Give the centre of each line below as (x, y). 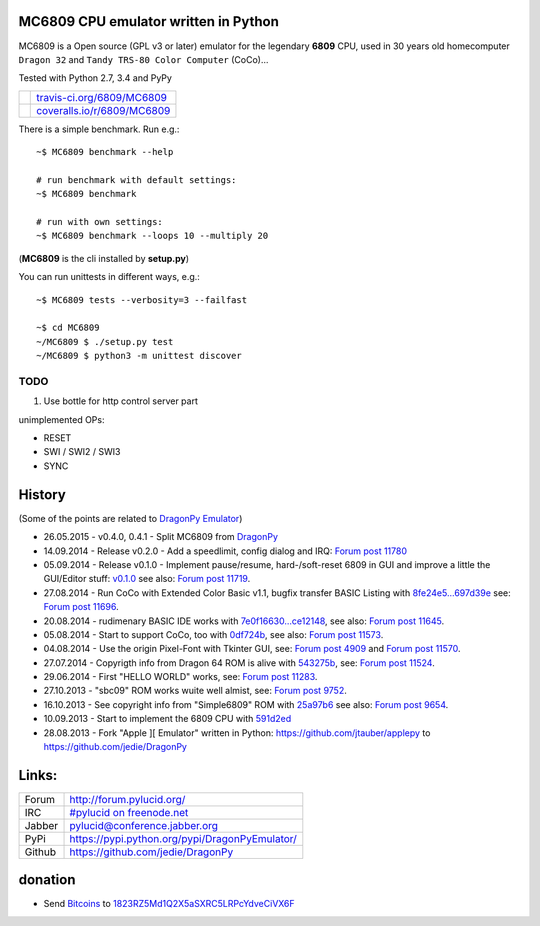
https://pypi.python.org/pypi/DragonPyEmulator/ (183, 838)
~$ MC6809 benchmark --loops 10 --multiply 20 (152, 236)
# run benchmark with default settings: (136, 179)
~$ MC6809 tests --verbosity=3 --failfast (142, 299)
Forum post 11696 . (81, 607)
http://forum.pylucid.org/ (127, 799)
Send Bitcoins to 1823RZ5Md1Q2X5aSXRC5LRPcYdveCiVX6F (169, 904)
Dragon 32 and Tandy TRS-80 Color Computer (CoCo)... (143, 59)
